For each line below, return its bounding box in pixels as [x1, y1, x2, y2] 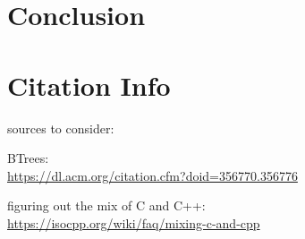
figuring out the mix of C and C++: [7, 196, 206, 215]
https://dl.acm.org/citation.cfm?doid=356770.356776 [7, 166, 298, 184]
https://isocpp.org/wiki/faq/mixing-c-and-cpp [7, 213, 260, 232]
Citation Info [7, 66, 171, 103]
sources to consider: [7, 118, 114, 137]
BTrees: [7, 149, 49, 167]
